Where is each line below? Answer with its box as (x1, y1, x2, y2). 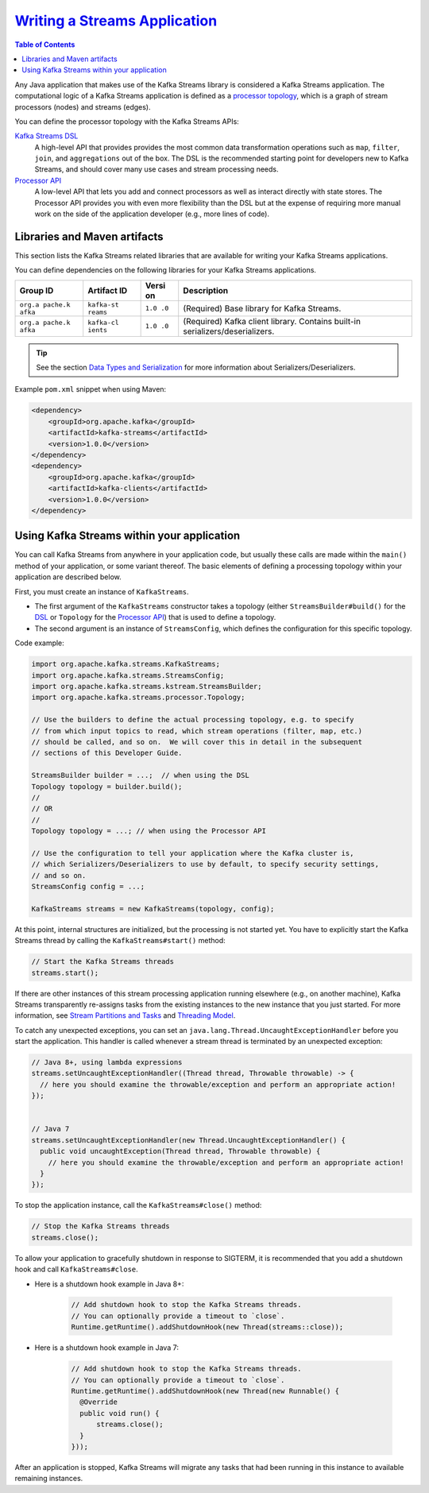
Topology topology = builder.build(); (31, 782, 183, 791)
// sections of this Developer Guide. (31, 748, 183, 758)
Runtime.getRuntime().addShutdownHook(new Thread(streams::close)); (71, 1323, 344, 1332)
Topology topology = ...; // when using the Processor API (31, 826, 266, 836)
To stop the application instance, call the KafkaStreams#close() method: (14, 1201, 262, 1210)
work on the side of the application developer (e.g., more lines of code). (34, 209, 270, 219)
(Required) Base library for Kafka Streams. (183, 303, 342, 314)
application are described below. (14, 572, 122, 582)
